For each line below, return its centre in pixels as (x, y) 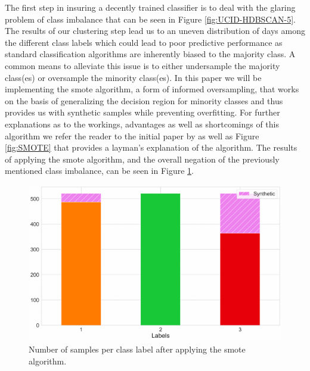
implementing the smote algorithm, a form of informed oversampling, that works (152, 89)
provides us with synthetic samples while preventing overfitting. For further (142, 112)
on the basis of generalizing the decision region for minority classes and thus (144, 100)
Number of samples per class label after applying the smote (137, 349)
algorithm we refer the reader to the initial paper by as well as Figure (132, 135)
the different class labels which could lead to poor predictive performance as (144, 42)
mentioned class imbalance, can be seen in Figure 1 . (100, 171)
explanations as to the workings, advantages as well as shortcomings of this (142, 124)
